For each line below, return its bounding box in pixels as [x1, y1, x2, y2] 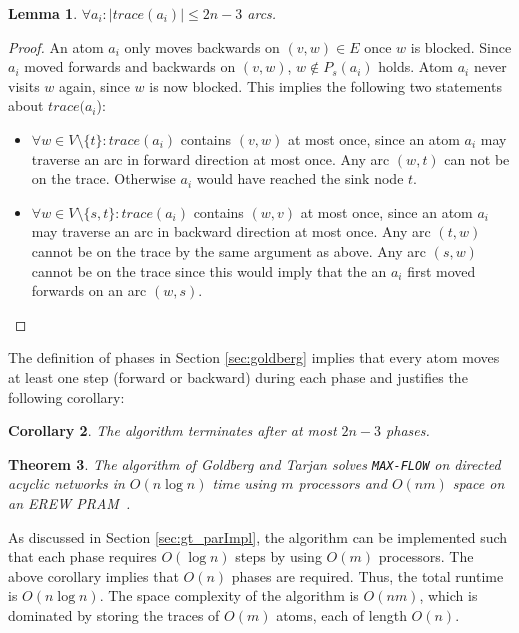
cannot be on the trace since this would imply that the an [31, 260, 387, 281]
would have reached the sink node [196, 168, 404, 189]
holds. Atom [378, 56, 454, 77]
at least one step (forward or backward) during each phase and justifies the [8, 366, 468, 387]
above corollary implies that [8, 565, 179, 586]
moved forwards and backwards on [24, 56, 236, 77]
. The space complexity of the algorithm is [99, 585, 359, 606]
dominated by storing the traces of [8, 604, 220, 625]
